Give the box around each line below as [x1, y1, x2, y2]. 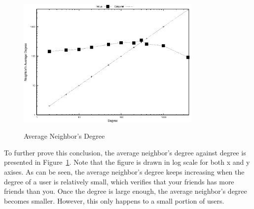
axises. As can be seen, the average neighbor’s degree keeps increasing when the [4, 166, 245, 177]
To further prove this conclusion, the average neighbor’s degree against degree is [4, 147, 246, 157]
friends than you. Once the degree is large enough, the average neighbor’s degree [4, 186, 247, 196]
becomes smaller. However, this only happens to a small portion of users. [4, 195, 224, 206]
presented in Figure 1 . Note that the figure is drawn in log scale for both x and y [4, 157, 250, 167]
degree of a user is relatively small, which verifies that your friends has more [4, 176, 234, 186]
